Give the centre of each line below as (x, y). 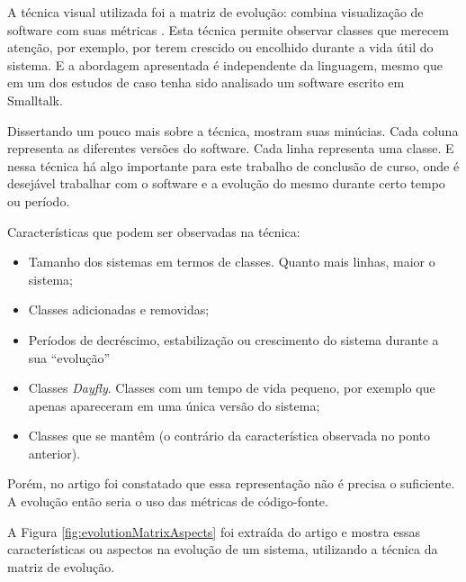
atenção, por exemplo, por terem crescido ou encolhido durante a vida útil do (220, 47)
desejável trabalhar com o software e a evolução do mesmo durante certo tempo (226, 183)
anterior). (54, 453)
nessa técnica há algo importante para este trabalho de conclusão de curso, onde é (233, 165)
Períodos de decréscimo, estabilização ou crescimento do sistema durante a (233, 339)
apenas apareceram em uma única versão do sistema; (174, 405)
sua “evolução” (69, 357)
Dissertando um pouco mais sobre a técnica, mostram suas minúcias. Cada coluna (233, 130)
